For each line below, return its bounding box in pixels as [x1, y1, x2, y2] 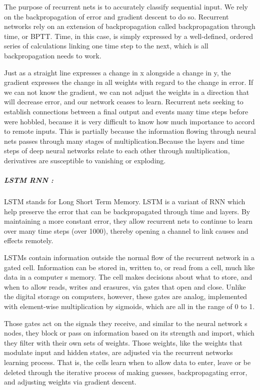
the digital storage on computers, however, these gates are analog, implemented [4, 291, 247, 302]
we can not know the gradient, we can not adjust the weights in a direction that [4, 86, 249, 97]
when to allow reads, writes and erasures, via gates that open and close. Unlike [4, 281, 246, 292]
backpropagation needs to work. [4, 50, 101, 60]
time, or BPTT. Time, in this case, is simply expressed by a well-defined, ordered [4, 30, 253, 41]
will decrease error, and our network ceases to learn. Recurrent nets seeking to [4, 96, 243, 107]
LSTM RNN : [4, 175, 53, 185]
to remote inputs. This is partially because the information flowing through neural [4, 126, 256, 136]
